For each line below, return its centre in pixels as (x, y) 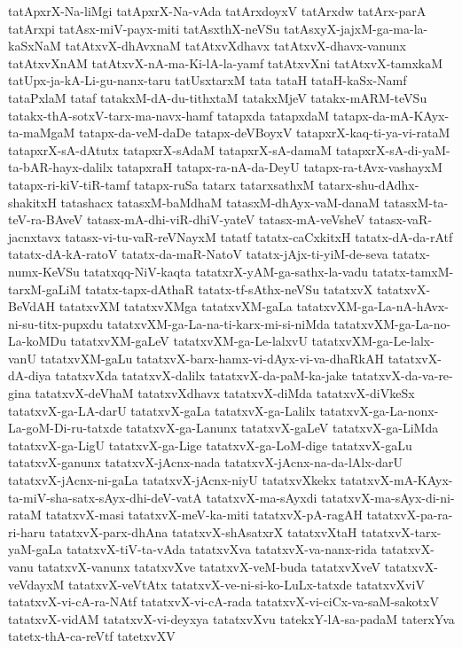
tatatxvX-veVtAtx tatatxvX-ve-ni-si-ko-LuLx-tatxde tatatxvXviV (247, 584)
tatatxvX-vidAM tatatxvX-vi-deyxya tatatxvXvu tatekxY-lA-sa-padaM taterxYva (231, 618)
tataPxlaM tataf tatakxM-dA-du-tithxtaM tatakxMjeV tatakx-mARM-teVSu (218, 97)
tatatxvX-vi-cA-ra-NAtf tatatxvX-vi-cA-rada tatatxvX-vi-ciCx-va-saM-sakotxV (223, 601)
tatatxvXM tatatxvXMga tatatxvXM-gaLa (176, 306)
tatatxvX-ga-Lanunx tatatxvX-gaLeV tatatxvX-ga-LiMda (282, 428)
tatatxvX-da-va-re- (402, 375)
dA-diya (30, 375)
